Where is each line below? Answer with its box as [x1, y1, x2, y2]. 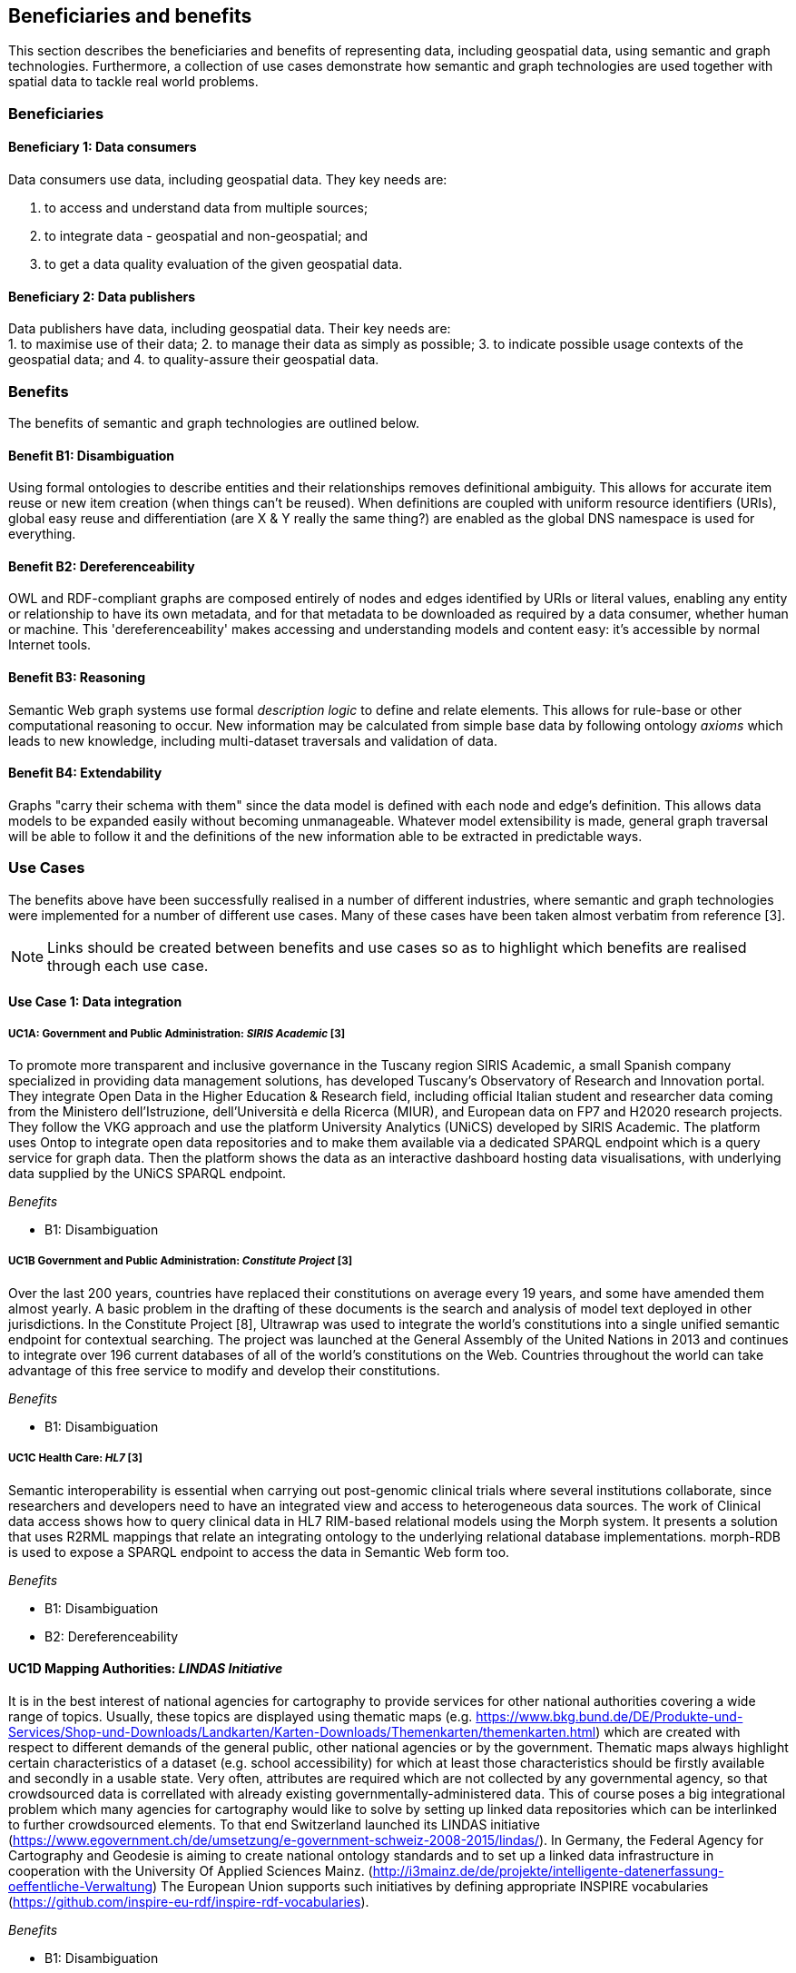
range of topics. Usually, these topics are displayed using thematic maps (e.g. [8, 1708, 473, 1724]
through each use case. [47, 956, 209, 975]
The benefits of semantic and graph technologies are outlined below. [8, 414, 419, 431]
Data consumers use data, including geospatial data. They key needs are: [8, 172, 447, 188]
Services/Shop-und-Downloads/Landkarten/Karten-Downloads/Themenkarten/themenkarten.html [8, 1723, 596, 1740]
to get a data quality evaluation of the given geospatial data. [44, 256, 403, 273]
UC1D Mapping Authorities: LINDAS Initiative [8, 1661, 283, 1677]
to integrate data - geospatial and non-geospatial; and [44, 228, 369, 244]
